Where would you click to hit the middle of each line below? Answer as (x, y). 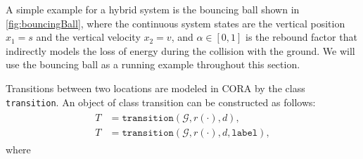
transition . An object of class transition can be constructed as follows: (161, 102)
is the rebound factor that (301, 37)
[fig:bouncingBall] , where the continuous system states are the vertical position (176, 23)
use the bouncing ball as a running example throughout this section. (153, 64)
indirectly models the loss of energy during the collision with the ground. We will (180, 50)
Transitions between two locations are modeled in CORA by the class (155, 88)
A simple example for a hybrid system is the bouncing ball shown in (153, 9)
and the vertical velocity (88, 37)
